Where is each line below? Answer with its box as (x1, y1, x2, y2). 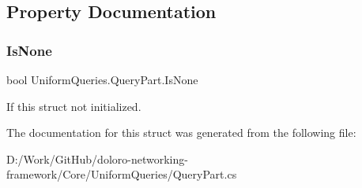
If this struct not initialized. (6, 98, 141, 114)
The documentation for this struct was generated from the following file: (6, 124, 356, 141)
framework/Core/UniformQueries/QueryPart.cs (6, 166, 237, 182)
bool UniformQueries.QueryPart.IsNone (6, 72, 198, 87)
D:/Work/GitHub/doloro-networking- (6, 150, 188, 167)
